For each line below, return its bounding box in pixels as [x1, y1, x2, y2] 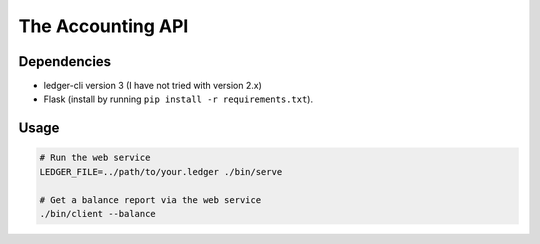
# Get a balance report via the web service [39, 194, 262, 205]
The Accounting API [18, 15, 189, 37]
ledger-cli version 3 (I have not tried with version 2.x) [43, 80, 262, 92]
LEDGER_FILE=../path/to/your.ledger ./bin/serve [39, 166, 283, 177]
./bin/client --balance [39, 208, 157, 220]
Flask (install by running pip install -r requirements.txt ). [43, 93, 314, 105]
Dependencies [18, 53, 112, 70]
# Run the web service [39, 152, 151, 164]
